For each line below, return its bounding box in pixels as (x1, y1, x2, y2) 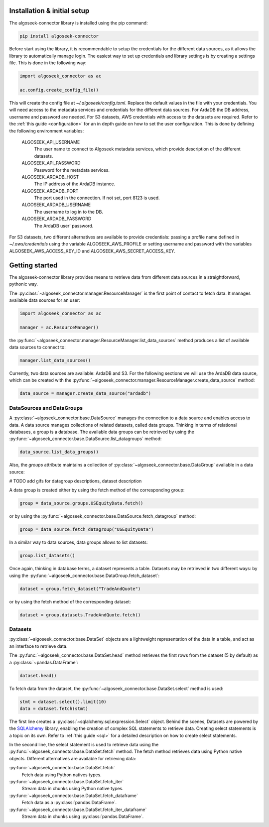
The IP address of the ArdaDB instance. (34, 181, 116, 187)
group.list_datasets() (19, 553, 75, 559)
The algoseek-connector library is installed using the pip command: (9, 20, 148, 26)
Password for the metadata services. (34, 167, 110, 173)
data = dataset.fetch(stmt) (19, 706, 88, 711)
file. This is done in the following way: (9, 60, 87, 66)
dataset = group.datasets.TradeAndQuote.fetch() (19, 612, 141, 617)
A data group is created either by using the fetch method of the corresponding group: (9, 487, 185, 493)
